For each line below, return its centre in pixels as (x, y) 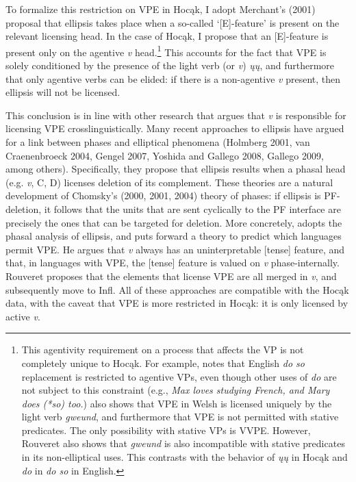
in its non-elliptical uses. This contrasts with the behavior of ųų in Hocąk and (185, 457)
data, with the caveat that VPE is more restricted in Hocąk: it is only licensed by (177, 303)
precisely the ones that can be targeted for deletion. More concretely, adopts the (174, 222)
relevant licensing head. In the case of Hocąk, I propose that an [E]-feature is (167, 36)
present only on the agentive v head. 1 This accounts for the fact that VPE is (166, 51)
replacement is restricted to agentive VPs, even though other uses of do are (179, 376)
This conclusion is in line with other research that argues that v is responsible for (176, 115)
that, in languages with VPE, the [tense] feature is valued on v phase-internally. (173, 263)
